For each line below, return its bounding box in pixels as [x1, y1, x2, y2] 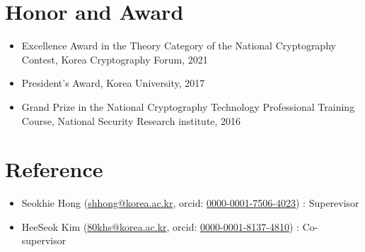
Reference [5, 155, 103, 184]
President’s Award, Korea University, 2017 [21, 76, 205, 90]
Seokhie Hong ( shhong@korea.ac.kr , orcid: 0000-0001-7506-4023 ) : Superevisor [21, 196, 359, 210]
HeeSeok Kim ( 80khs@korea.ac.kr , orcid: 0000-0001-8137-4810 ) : [21, 219, 300, 234]
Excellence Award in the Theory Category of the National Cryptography [21, 38, 336, 53]
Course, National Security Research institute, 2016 [21, 113, 241, 128]
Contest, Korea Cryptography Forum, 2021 [21, 52, 208, 66]
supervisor [21, 233, 66, 248]
